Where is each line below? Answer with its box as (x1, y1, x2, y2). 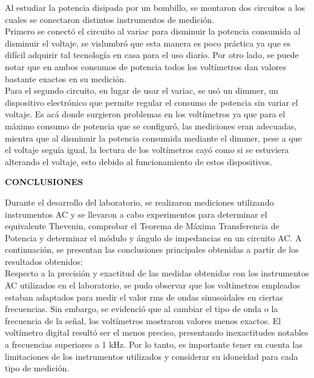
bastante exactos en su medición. (5, 72, 126, 85)
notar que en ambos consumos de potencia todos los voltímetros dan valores (5, 60, 286, 73)
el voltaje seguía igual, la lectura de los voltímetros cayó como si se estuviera (5, 143, 289, 156)
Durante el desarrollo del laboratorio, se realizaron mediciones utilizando (5, 195, 274, 208)
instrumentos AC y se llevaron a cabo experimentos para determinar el (5, 207, 267, 220)
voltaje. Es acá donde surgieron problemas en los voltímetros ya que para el (5, 108, 286, 120)
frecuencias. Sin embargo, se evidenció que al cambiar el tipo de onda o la (5, 302, 278, 315)
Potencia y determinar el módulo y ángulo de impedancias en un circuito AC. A (5, 231, 302, 244)
